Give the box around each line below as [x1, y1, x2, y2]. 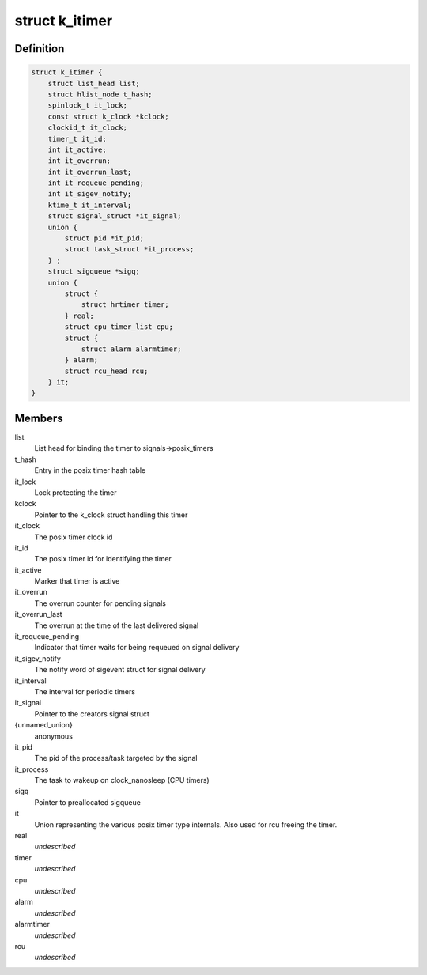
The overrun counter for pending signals [34, 598, 166, 608]
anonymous [34, 731, 73, 741]
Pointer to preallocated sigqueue [34, 797, 142, 807]
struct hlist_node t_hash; [47, 89, 153, 99]
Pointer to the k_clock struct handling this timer [34, 510, 188, 520]
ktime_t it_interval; [47, 200, 132, 210]
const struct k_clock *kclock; [47, 111, 169, 121]
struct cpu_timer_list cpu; [64, 323, 174, 331]
